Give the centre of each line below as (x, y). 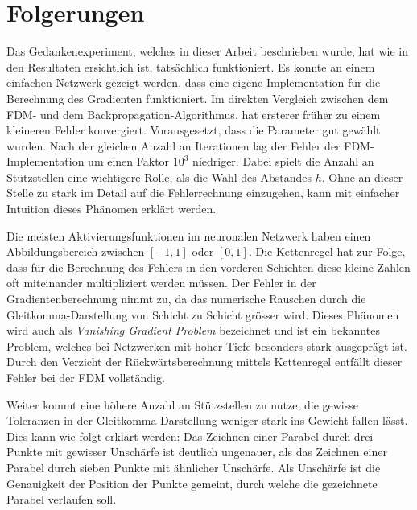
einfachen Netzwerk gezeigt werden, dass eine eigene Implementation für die (194, 82)
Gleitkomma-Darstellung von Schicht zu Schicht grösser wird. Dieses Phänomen (203, 314)
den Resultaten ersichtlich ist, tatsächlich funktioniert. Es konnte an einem (191, 66)
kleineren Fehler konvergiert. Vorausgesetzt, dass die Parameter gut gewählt (194, 130)
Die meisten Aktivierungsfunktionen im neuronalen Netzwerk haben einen (189, 235)
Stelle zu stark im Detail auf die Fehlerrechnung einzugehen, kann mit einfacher (203, 193)
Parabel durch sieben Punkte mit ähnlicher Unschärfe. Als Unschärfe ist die (194, 467)
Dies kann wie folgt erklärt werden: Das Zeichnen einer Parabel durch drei (190, 436)
